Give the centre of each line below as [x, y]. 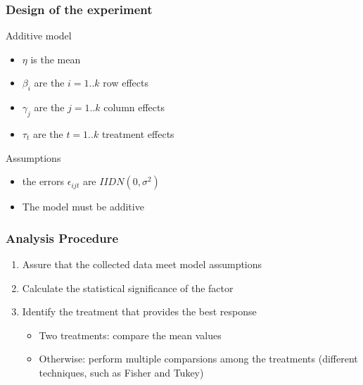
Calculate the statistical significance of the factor [128, 288]
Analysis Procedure [62, 238]
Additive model [39, 36]
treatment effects [138, 134]
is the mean [56, 59]
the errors [43, 181]
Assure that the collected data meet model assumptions [142, 264]
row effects [126, 83]
